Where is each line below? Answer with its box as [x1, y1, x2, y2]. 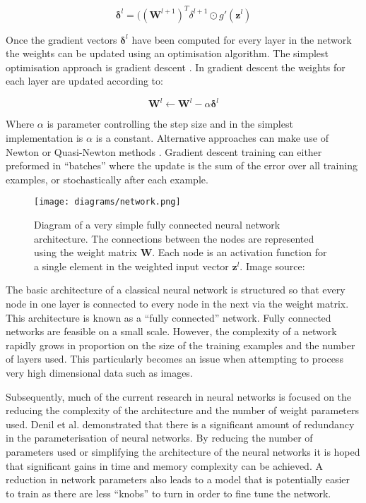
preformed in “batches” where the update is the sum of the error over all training [6, 158, 358, 173]
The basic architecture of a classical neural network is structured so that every [6, 282, 346, 297]
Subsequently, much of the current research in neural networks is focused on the [6, 389, 352, 404]
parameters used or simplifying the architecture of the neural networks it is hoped [6, 444, 360, 459]
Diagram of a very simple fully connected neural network [34, 217, 281, 231]
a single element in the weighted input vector [34, 258, 229, 273]
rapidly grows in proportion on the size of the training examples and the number [6, 337, 355, 352]
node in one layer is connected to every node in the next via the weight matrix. [6, 296, 349, 310]
